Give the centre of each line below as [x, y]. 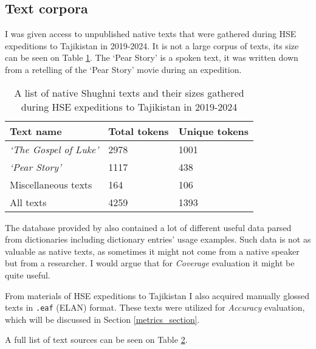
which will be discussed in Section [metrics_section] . [102, 319]
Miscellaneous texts [51, 184]
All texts [28, 202]
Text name [36, 131]
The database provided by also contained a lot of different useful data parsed [148, 227]
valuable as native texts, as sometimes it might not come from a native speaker [152, 251]
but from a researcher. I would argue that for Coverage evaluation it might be [150, 263]
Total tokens [139, 131]
